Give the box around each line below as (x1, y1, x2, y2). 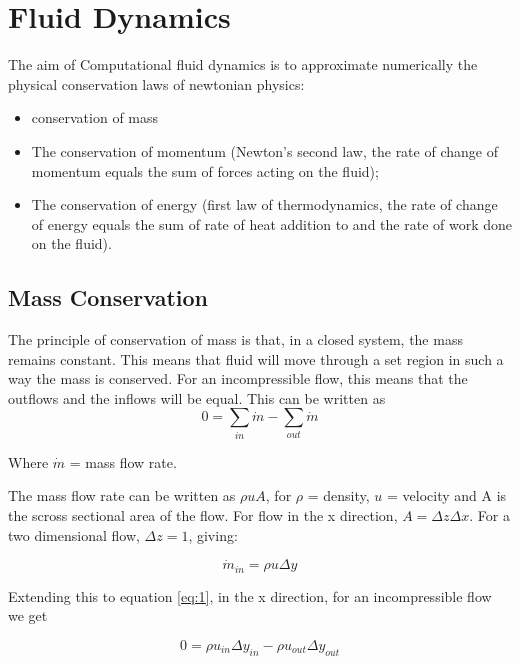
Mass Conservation (8, 282, 209, 313)
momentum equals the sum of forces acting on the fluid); (31, 160, 379, 181)
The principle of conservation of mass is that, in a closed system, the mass (8, 329, 463, 350)
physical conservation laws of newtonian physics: (8, 73, 305, 94)
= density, (307, 485, 370, 506)
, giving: (188, 524, 238, 545)
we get (8, 605, 48, 626)
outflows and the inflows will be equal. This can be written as (8, 387, 386, 408)
